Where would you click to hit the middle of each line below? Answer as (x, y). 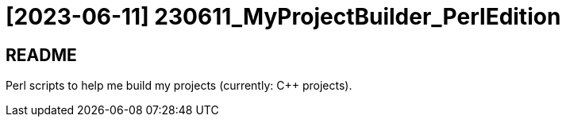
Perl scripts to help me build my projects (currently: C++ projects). (179, 86)
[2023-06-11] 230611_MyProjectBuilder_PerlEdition (283, 17)
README (41, 55)
